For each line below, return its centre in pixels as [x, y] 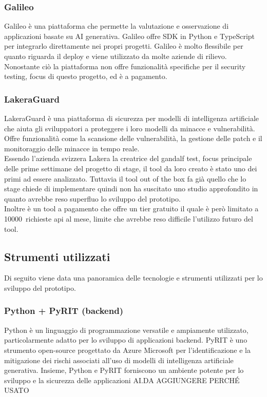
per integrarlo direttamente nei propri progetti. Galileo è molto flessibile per [124, 46]
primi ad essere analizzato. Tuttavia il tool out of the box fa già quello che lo [125, 178]
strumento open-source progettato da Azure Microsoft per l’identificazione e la [127, 350]
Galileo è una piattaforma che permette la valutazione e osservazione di [117, 26]
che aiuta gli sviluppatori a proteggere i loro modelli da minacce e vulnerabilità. [130, 128]
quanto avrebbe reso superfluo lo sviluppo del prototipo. [92, 198]
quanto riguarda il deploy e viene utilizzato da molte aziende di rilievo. [116, 56]
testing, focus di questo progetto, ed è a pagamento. [86, 76]
